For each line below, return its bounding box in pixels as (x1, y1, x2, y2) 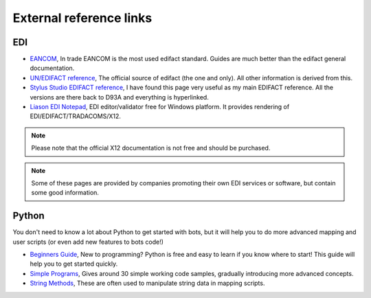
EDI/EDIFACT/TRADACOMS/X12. (30, 112, 122, 120)
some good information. (31, 189, 100, 197)
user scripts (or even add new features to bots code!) (12, 238, 164, 246)
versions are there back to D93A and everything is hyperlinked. (30, 93, 209, 101)
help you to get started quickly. (30, 260, 118, 268)
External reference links (12, 10, 153, 25)
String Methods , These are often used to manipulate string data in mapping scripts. (30, 279, 265, 288)
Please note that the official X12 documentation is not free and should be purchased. (31, 144, 271, 152)
